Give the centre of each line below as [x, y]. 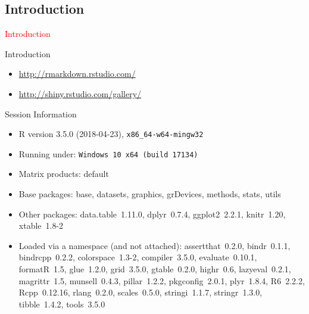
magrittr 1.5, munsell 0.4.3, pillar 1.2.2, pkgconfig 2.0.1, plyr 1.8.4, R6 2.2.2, [162, 280]
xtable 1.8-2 [41, 226]
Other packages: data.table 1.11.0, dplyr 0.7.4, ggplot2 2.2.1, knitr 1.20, [152, 214]
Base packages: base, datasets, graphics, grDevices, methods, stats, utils [150, 194]
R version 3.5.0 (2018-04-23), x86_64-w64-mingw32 [111, 134]
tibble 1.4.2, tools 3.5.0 [62, 304]
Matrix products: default [64, 174]
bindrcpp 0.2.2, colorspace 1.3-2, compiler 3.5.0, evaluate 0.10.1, [138, 257]
